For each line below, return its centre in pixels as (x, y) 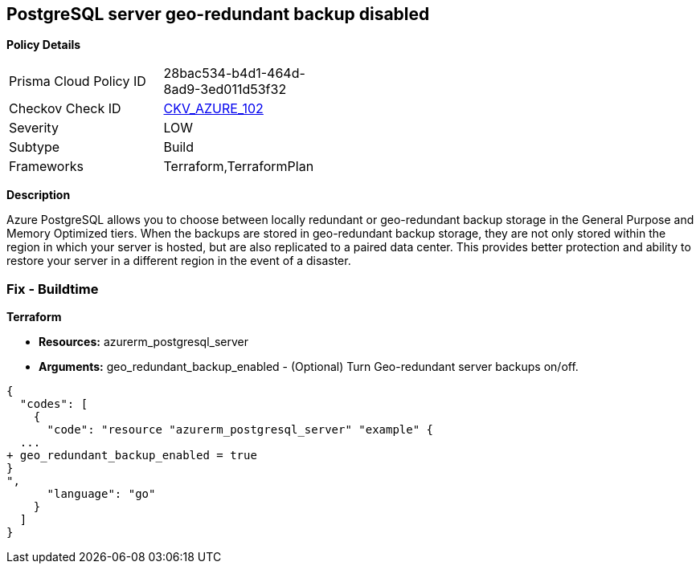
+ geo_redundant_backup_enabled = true (132, 456)
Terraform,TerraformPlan (239, 167)
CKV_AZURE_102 (213, 109)
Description (39, 195)
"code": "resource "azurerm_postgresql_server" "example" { (240, 430)
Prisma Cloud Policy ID (78, 81)
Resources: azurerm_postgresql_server (143, 342)
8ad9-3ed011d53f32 (225, 90)
